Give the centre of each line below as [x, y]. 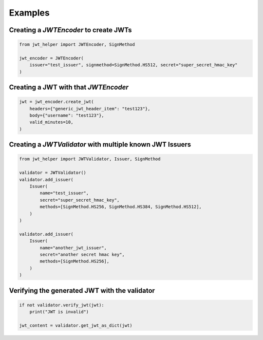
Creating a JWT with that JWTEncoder [69, 87]
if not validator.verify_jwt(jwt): [62, 305]
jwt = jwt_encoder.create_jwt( [57, 102]
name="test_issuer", [64, 193]
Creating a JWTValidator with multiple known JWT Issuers [100, 144]
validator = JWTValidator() [53, 173]
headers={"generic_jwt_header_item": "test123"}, [90, 109]
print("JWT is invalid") [59, 312]
